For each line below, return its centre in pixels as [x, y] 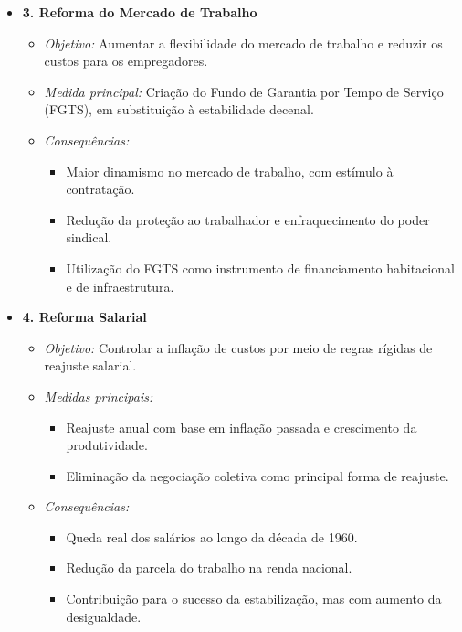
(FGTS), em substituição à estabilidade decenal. [179, 109]
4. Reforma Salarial [84, 317]
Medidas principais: [99, 396]
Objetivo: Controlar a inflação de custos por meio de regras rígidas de [238, 347]
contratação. [100, 189]
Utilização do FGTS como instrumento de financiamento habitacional [260, 268]
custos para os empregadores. [126, 61]
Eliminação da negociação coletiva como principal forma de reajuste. [257, 475]
